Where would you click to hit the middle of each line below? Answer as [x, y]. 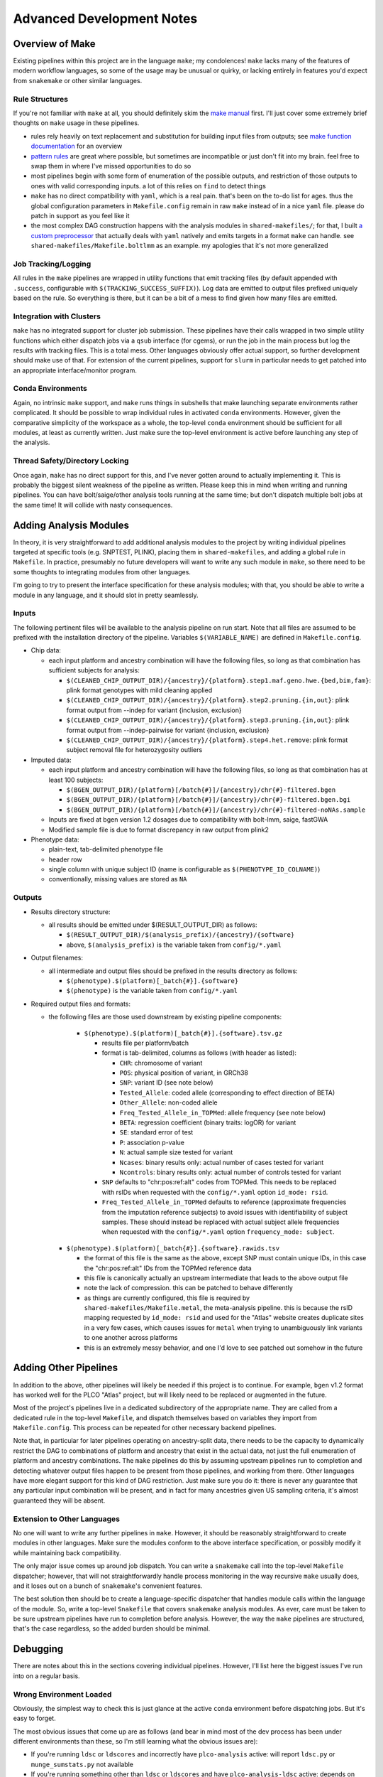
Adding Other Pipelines [66, 1368]
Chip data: [46, 650]
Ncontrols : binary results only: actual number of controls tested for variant [231, 1172]
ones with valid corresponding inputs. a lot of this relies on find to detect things [148, 186]
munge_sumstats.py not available [82, 1764]
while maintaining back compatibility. [67, 1552]
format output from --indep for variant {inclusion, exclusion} [154, 710]
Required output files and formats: [81, 1004]
